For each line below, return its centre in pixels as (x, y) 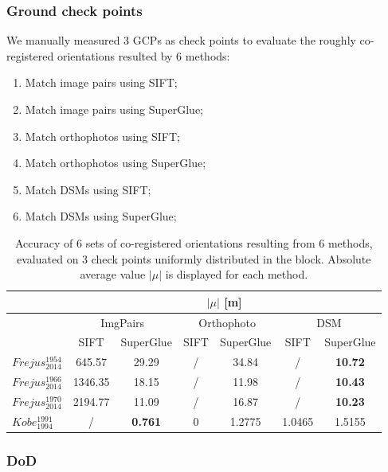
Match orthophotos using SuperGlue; (116, 163)
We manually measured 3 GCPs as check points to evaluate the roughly (181, 40)
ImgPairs (123, 322)
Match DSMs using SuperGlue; (101, 216)
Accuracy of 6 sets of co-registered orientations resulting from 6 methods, (194, 242)
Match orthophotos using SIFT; (102, 136)
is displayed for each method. (237, 274)
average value (113, 274)
